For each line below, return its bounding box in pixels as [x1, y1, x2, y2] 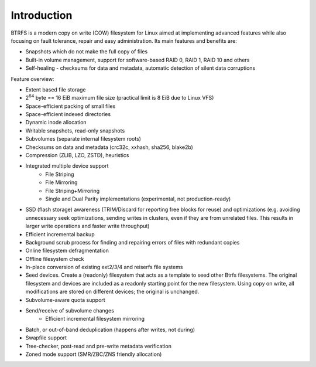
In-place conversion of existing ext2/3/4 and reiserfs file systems [25, 264, 183, 271]
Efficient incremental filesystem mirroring [45, 315, 145, 322]
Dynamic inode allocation [25, 119, 87, 126]
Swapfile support [25, 334, 67, 341]
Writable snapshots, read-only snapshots [25, 127, 125, 134]
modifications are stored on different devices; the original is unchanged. [25, 288, 200, 295]
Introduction [11, 9, 73, 22]
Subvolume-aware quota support [25, 296, 105, 303]
